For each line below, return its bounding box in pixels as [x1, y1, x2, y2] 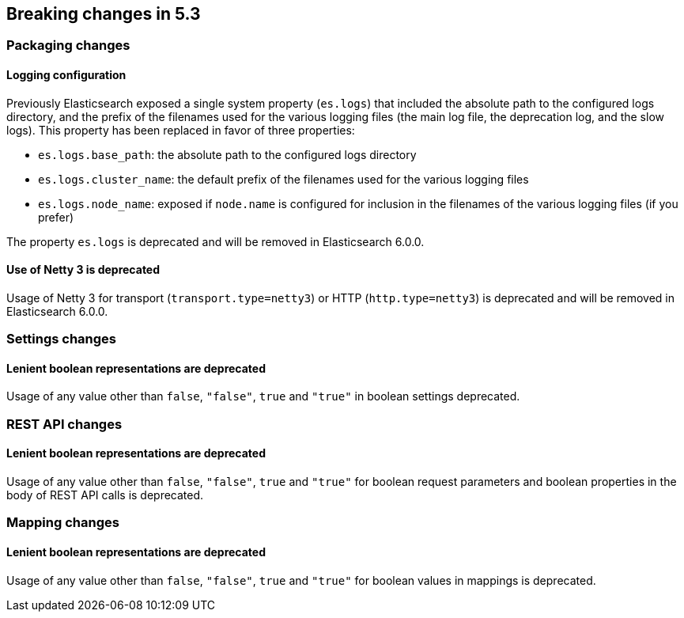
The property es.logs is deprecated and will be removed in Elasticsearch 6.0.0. [6, 234, 425, 248]
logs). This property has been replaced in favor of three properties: [6, 123, 355, 137]
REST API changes [6, 415, 123, 432]
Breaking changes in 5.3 [6, 4, 201, 24]
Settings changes [6, 331, 116, 347]
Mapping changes [6, 514, 119, 531]
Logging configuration [6, 68, 127, 82]
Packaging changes [6, 37, 130, 54]
